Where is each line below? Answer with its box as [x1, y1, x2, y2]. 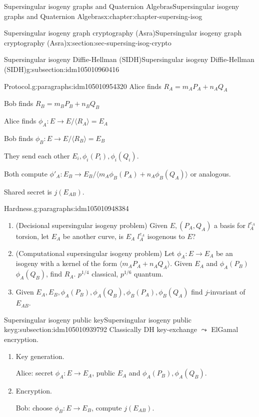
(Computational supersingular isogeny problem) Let [15, 247, 175, 258]
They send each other [4, 150, 70, 160]
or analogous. [190, 168, 231, 178]
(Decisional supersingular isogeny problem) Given [15, 219, 168, 230]
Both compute [4, 168, 47, 178]
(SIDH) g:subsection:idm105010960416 [4, 63, 119, 74]
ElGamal [211, 324, 238, 334]
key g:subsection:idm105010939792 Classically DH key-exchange [4, 324, 197, 334]
